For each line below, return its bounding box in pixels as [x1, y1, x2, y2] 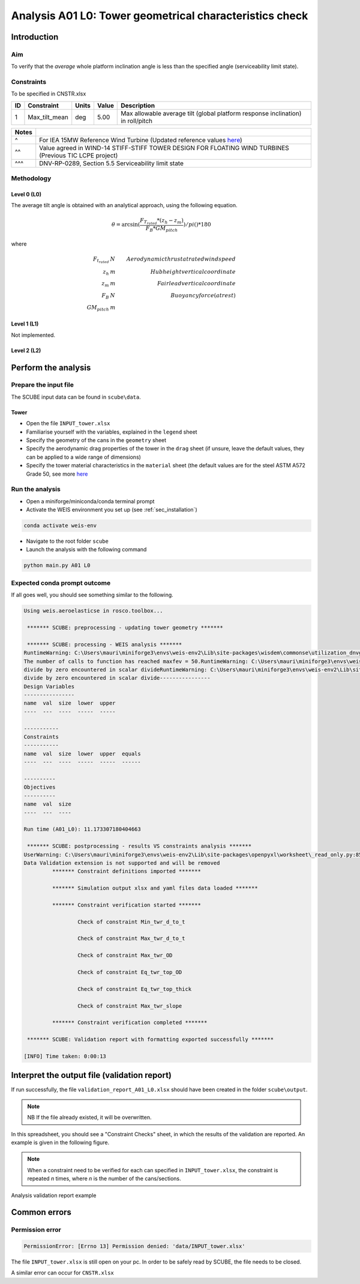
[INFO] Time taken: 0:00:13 [23, 1053, 106, 1059]
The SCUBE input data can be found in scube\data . [11, 393, 141, 401]
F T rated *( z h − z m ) [140, 217, 184, 226]
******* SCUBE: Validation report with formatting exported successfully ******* [27, 1036, 274, 1043]
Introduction [11, 32, 59, 42]
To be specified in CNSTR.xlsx [11, 90, 86, 97]
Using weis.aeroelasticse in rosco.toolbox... [23, 607, 163, 614]
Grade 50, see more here [26, 470, 88, 477]
